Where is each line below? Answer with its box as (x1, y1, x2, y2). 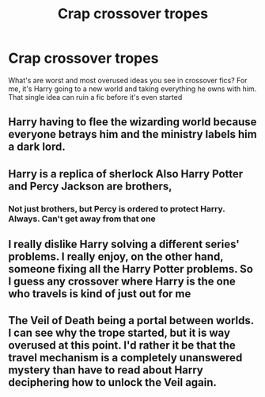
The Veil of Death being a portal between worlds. (8, 314, 255, 327)
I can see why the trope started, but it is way (8, 326, 231, 340)
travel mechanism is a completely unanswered (8, 351, 243, 365)
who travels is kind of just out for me (8, 287, 191, 301)
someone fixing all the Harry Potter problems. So (8, 262, 253, 276)
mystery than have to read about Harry (8, 364, 204, 377)
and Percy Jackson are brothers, (8, 179, 172, 193)
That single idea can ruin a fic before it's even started (8, 92, 183, 101)
